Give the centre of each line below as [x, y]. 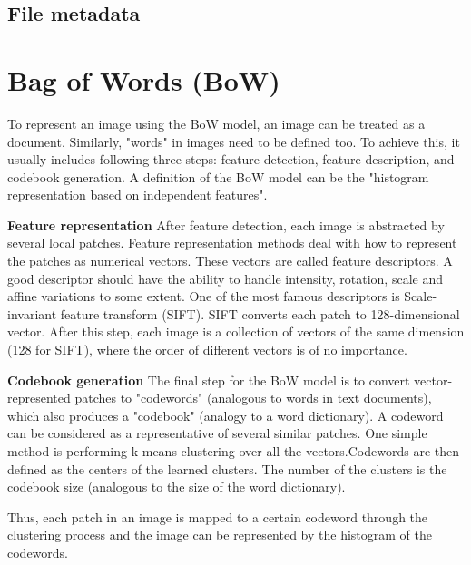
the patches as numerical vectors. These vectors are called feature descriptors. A [230, 261]
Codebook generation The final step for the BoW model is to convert [209, 380]
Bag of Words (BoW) [144, 79]
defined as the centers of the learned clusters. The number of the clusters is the [227, 468]
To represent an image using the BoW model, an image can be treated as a [216, 123]
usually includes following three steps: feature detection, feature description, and [231, 159]
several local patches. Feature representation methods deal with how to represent [232, 243]
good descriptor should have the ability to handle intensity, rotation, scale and [225, 278]
